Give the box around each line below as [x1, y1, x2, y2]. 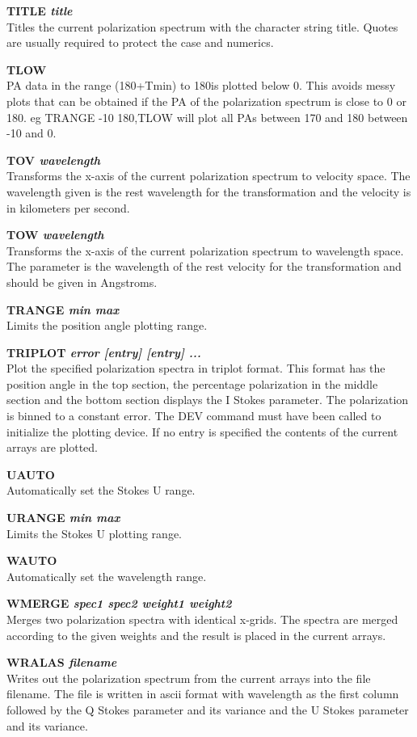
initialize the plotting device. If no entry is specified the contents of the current [6, 423, 398, 440]
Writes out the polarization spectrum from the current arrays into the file [6, 669, 371, 686]
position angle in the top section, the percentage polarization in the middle [6, 375, 378, 392]
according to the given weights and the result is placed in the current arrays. [6, 626, 386, 643]
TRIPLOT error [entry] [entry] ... [6, 343, 201, 360]
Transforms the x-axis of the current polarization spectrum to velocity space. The [6, 167, 411, 184]
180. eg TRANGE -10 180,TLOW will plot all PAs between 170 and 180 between [6, 108, 408, 125]
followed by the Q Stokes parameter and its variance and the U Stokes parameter [6, 701, 409, 718]
